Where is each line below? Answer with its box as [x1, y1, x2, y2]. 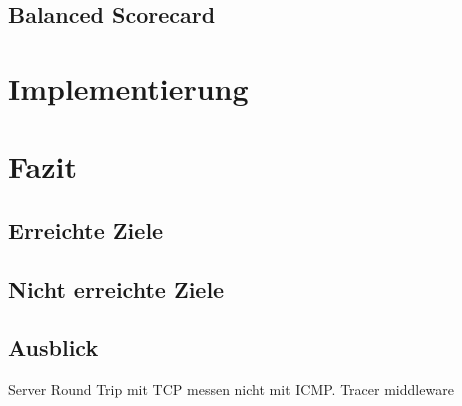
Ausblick [8, 332, 99, 363]
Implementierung [8, 67, 249, 108]
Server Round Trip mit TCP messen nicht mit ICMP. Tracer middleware [8, 379, 454, 400]
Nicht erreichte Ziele [8, 273, 225, 304]
